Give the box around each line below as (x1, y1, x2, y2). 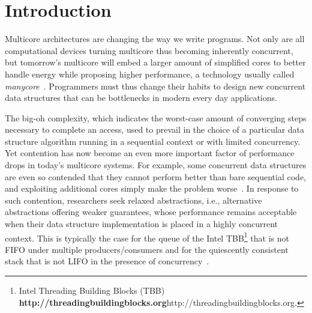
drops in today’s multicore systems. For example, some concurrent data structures (5, 159, 307, 171)
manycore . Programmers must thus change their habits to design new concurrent (5, 79, 306, 92)
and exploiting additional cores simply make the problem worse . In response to (5, 182, 299, 195)
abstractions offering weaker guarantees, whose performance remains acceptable (5, 205, 297, 218)
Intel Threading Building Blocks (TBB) (19, 284, 165, 297)
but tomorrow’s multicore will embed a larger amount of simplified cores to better (5, 56, 306, 68)
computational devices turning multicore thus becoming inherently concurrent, (5, 44, 293, 56)
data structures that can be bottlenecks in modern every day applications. (5, 91, 277, 104)
